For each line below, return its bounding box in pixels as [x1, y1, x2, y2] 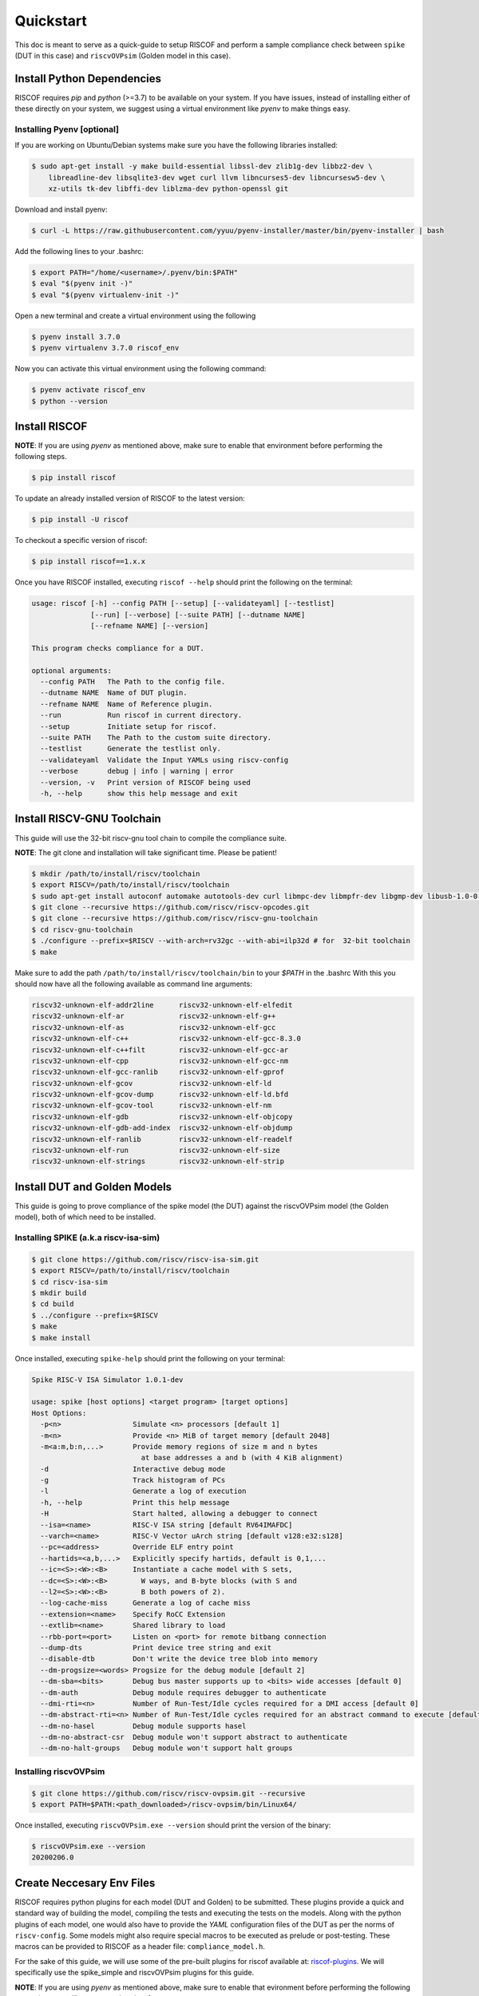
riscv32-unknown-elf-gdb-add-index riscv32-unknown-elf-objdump [31, 1123, 293, 1133]
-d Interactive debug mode [40, 1464, 226, 1473]
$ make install [31, 1333, 91, 1342]
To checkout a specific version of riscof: [14, 536, 148, 545]
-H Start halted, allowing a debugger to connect [40, 1509, 319, 1519]
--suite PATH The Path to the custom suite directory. [40, 733, 272, 743]
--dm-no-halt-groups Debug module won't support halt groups [40, 1744, 293, 1752]
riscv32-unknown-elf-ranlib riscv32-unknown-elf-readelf [31, 1135, 293, 1143]
